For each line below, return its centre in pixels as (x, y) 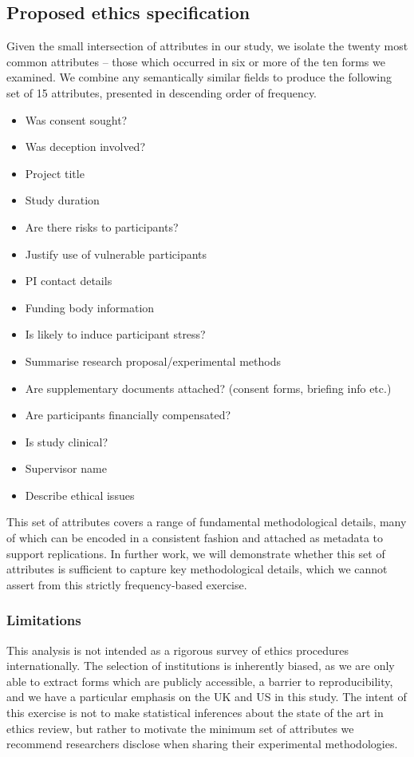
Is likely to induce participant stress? (115, 334)
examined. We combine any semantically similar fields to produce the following (199, 77)
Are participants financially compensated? (128, 415)
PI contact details (69, 281)
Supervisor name (66, 468)
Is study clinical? (67, 441)
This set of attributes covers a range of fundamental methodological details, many (207, 522)
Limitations (44, 620)
